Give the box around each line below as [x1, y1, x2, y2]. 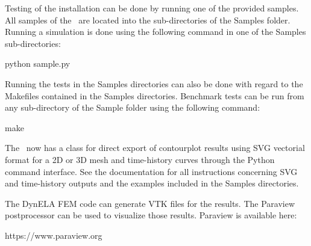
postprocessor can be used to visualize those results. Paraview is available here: [5, 209, 297, 221]
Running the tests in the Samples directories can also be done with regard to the [5, 77, 303, 90]
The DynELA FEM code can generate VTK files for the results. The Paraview [5, 197, 295, 209]
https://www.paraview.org [5, 229, 102, 241]
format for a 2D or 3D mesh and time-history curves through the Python [5, 153, 275, 165]
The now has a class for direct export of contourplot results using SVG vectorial [5, 141, 305, 154]
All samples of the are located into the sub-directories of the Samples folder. [5, 13, 291, 26]
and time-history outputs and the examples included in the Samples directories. [5, 177, 299, 189]
